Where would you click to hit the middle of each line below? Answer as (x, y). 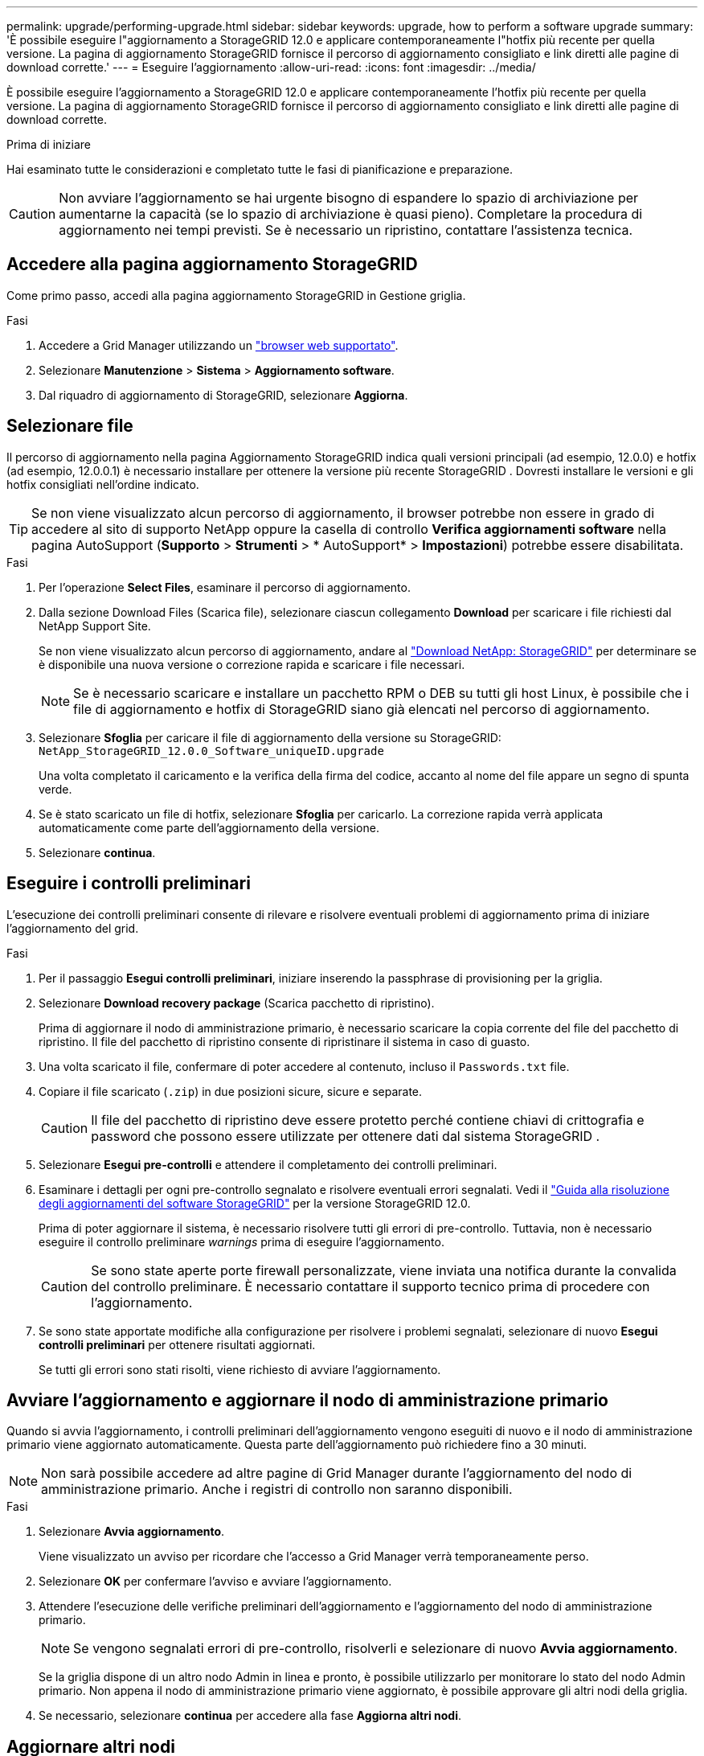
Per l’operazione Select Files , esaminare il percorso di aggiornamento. (225, 587)
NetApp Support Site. (95, 626)
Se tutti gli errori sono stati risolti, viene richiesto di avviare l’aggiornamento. (240, 1369)
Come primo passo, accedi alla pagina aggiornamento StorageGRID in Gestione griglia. (236, 295)
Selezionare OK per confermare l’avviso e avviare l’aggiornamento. (215, 1582)
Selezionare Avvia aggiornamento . (132, 1532)
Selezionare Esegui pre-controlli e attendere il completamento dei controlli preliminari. (268, 1164)
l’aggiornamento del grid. (73, 928)
